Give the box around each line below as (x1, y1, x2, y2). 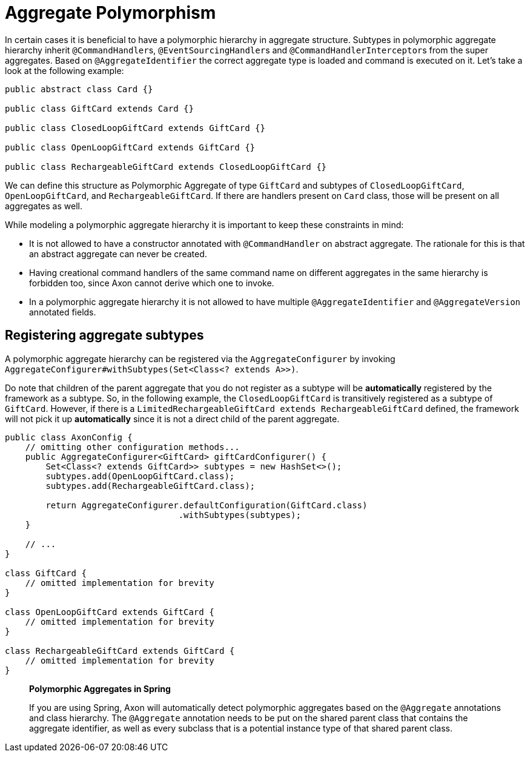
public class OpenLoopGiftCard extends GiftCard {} (5, 142, 256, 152)
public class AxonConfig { (5, 432, 133, 442)
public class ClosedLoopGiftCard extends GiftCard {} (5, 123, 265, 133)
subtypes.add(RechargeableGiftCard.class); (45, 480, 256, 491)
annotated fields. (29, 306, 96, 317)
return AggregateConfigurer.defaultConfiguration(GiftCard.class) (45, 500, 368, 510)
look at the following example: (5, 65, 124, 76)
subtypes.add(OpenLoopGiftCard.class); (45, 471, 235, 481)
